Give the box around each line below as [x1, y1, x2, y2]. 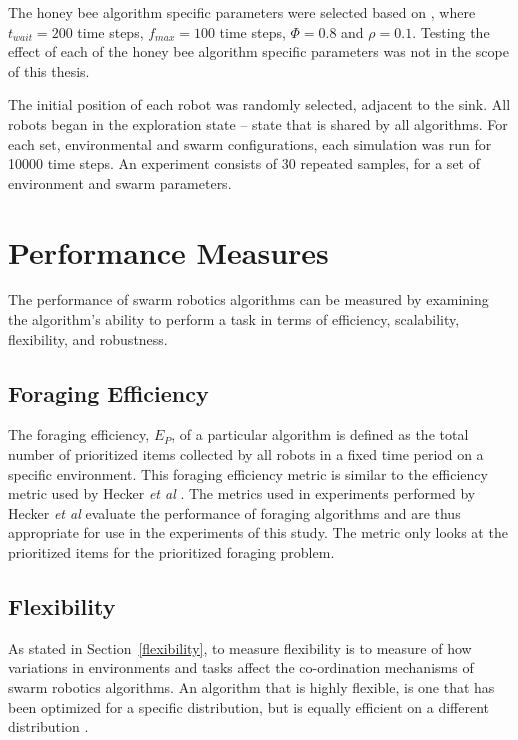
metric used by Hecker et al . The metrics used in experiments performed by [8, 483, 476, 504]
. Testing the [412, 21, 490, 42]
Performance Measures [8, 231, 329, 272]
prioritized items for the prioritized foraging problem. [8, 542, 335, 563]
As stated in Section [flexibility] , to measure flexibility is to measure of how [8, 637, 472, 658]
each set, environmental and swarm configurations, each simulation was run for [8, 133, 492, 154]
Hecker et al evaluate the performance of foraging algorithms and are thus [8, 502, 461, 523]
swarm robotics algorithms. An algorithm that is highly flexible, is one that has [8, 677, 495, 697]
